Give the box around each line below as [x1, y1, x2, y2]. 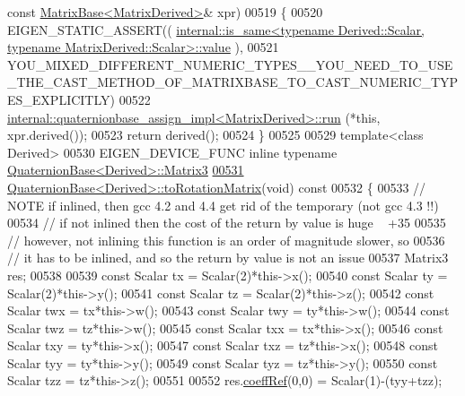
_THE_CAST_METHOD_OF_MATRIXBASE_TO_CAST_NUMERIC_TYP [7, 73, 459, 91]
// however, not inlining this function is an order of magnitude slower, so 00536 [7, 230, 445, 249]
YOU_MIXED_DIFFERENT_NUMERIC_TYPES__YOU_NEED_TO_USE [7, 55, 453, 73]
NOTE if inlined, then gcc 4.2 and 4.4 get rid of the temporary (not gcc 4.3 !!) [7, 195, 439, 214]
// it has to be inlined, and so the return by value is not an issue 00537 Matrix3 [7, 248, 449, 267]
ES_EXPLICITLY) [7, 90, 115, 108]
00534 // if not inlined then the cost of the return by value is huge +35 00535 [7, 213, 446, 232]
